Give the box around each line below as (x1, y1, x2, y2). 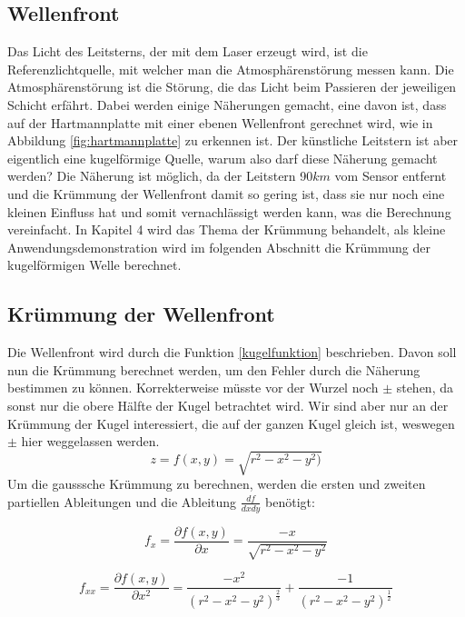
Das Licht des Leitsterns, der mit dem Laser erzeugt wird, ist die (7, 42, 368, 61)
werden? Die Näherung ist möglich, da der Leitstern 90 (7, 166, 313, 185)
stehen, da (396, 378, 453, 397)
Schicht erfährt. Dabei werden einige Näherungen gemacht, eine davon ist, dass (7, 95, 447, 114)
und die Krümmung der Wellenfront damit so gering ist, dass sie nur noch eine (7, 184, 445, 203)
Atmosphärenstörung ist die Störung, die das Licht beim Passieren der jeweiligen (7, 77, 457, 96)
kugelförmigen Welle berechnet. (7, 255, 182, 274)
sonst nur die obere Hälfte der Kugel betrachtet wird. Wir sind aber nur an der (7, 395, 449, 414)
